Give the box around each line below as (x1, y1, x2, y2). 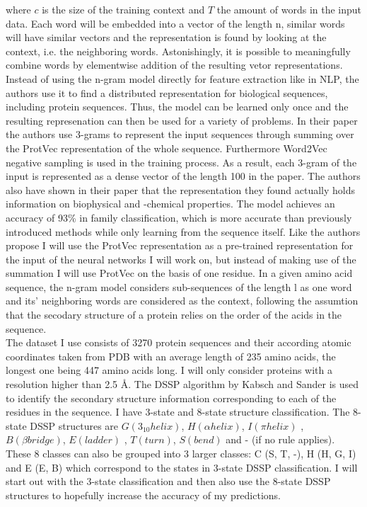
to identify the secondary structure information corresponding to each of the (6, 390, 337, 405)
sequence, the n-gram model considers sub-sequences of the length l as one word (6, 279, 352, 294)
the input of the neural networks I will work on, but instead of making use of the (6, 251, 356, 266)
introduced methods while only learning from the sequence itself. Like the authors (6, 224, 361, 239)
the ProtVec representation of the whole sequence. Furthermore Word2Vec (6, 140, 327, 155)
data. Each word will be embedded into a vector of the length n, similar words (6, 16, 345, 30)
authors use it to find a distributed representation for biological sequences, (6, 85, 328, 100)
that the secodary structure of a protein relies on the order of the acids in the (6, 307, 342, 322)
